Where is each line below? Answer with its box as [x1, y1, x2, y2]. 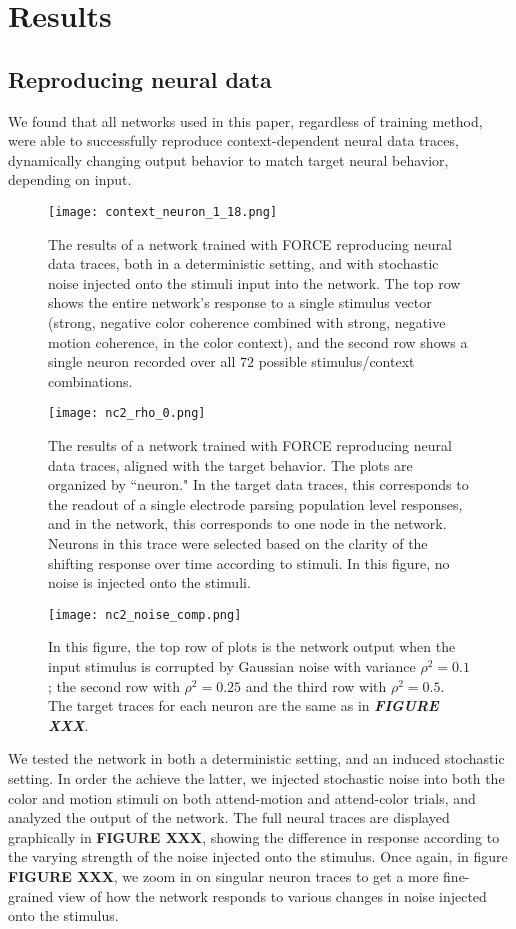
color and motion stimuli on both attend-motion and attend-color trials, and [8, 787, 476, 808]
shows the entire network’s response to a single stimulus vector [48, 292, 432, 313]
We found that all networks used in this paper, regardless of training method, [8, 110, 483, 131]
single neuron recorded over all [48, 351, 236, 372]
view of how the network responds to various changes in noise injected [57, 885, 487, 906]
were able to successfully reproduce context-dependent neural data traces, [8, 130, 459, 151]
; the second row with [48, 675, 180, 696]
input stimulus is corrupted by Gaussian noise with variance [48, 656, 416, 677]
